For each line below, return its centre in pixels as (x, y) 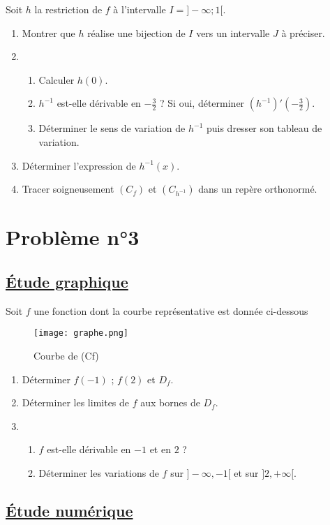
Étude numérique (69, 510)
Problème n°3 (73, 237)
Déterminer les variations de (99, 472)
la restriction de (68, 9)
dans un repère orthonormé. (258, 189)
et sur (246, 472)
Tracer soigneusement (68, 189)
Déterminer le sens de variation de (112, 128)
